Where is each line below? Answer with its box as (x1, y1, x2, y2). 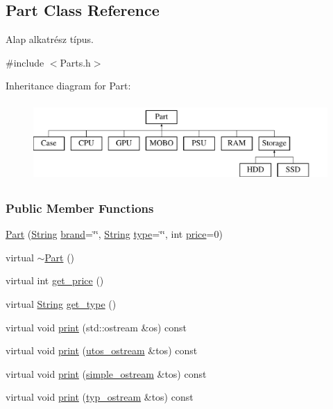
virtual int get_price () (6, 273, 104, 288)
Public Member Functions (6, 199, 154, 216)
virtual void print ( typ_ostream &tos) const (6, 390, 194, 404)
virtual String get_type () (6, 296, 117, 311)
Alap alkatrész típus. (6, 32, 94, 46)
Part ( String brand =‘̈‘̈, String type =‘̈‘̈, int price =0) (6, 227, 223, 241)
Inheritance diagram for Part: (6, 78, 131, 93)
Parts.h (60, 55, 91, 69)
